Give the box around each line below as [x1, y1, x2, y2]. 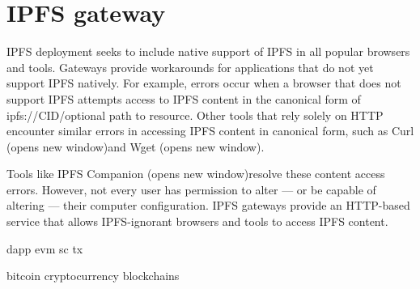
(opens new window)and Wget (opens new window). [6, 138, 265, 155]
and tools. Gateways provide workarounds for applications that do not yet [6, 58, 374, 75]
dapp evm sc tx [6, 240, 83, 257]
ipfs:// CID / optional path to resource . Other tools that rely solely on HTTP [6, 106, 384, 123]
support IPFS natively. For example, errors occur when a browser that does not [6, 74, 401, 91]
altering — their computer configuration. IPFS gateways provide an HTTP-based [6, 197, 410, 214]
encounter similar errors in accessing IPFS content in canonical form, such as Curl [6, 122, 414, 139]
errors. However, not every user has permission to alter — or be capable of [6, 181, 376, 198]
